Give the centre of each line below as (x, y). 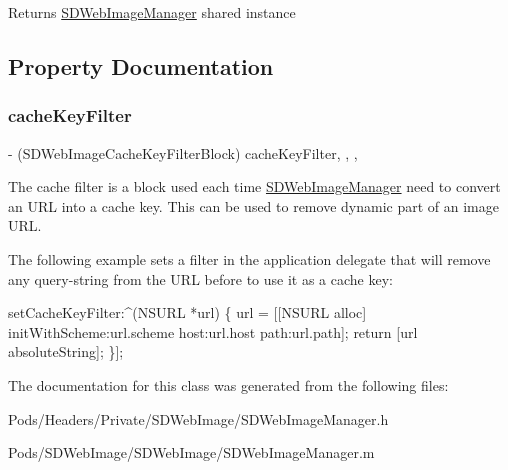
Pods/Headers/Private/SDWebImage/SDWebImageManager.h (198, 418)
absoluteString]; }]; (66, 351)
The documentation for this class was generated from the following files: (228, 384)
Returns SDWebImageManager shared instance (152, 12)
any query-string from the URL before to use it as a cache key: (200, 278)
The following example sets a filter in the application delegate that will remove (249, 258)
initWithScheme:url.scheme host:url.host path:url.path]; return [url (213, 331)
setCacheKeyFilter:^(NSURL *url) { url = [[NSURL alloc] (187, 312)
